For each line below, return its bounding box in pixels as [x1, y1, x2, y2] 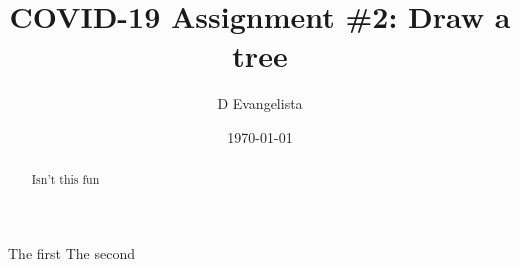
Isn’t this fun [31, 171, 100, 188]
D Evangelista [217, 93, 303, 114]
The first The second [8, 242, 135, 263]
